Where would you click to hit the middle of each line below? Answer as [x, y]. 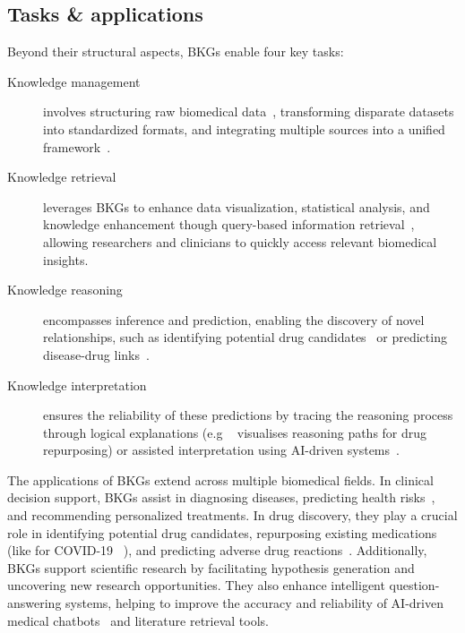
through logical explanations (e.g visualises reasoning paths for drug [235, 432]
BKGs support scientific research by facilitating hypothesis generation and [211, 567]
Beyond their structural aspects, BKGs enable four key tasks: [176, 51]
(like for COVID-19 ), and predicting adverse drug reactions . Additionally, [217, 550]
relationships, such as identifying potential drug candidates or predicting [245, 337]
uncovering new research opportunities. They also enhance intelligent [196, 585]
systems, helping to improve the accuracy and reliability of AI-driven [255, 603]
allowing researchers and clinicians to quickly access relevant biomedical [240, 241]
